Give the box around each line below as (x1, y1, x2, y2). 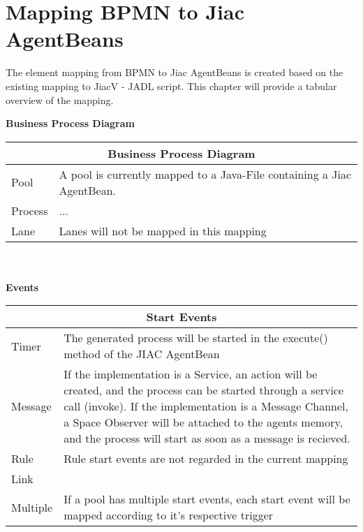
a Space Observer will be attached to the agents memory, (64, 414, 343, 431)
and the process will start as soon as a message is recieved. (64, 430, 350, 447)
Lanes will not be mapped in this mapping (59, 222, 267, 239)
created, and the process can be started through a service (64, 382, 344, 399)
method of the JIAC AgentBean (64, 346, 220, 362)
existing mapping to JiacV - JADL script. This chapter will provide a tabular (6, 78, 337, 93)
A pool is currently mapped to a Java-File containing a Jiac (59, 165, 352, 182)
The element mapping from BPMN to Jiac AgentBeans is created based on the (6, 65, 343, 80)
